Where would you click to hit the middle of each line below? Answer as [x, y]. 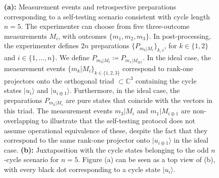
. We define [72, 57]
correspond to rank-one [158, 68]
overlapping [22, 121]
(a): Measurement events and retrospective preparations [90, 6]
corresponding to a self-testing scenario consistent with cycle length [107, 16]
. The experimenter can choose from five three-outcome [105, 26]
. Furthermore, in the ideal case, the [125, 90]
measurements [26, 36]
